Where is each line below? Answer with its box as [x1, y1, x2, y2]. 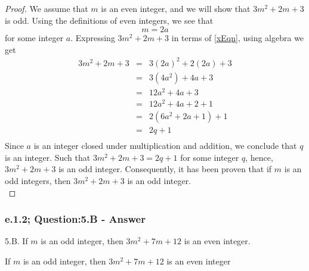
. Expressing [70, 32, 115, 44]
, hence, [245, 151, 273, 163]
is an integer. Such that [5, 151, 91, 163]
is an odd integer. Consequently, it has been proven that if [58, 163, 272, 175]
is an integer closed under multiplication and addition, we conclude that [33, 139, 297, 152]
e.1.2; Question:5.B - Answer [5, 211, 146, 226]
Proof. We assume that [5, 2, 88, 14]
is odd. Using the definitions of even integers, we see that [5, 14, 214, 26]
